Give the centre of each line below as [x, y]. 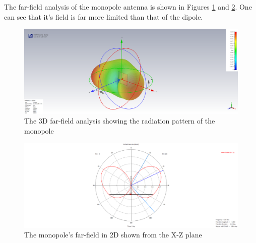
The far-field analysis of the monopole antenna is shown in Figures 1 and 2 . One [128, 7]
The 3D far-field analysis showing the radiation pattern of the [120, 121]
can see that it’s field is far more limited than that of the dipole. [104, 16]
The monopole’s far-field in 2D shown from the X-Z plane [113, 235]
